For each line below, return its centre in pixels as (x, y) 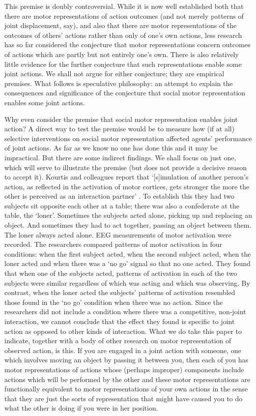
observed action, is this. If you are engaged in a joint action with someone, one (123, 350)
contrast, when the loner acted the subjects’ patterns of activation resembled (120, 292)
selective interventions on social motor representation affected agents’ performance (128, 138)
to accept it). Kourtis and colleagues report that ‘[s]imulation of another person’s (127, 177)
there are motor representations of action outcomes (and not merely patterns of (124, 15)
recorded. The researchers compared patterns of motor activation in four (114, 244)
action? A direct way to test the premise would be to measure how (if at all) (120, 129)
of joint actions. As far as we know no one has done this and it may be (111, 148)
